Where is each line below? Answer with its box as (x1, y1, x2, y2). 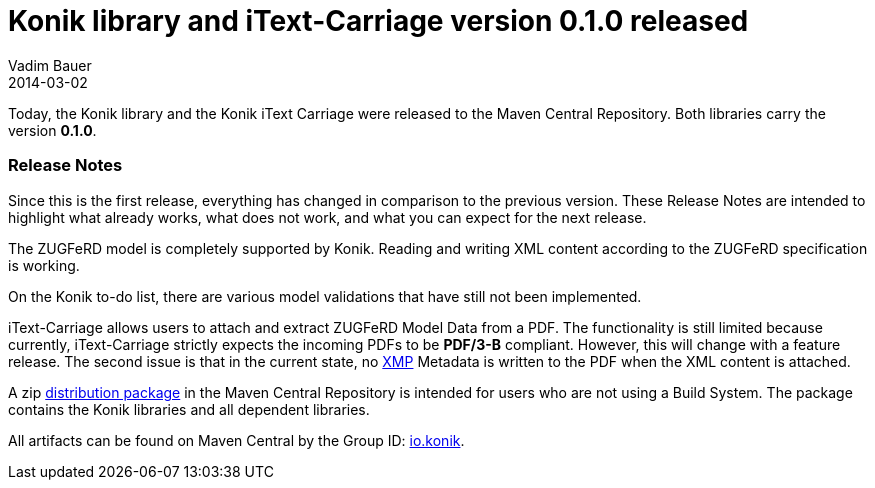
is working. (8, 256, 80, 274)
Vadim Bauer (8, 56, 92, 74)
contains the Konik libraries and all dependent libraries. (8, 400, 370, 418)
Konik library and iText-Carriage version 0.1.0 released (8, 4, 749, 38)
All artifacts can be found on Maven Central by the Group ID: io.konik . (8, 431, 465, 449)
